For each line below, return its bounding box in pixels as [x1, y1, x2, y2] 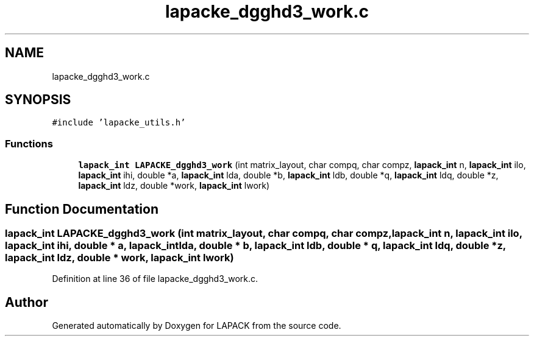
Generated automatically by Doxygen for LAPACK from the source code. [52, 320, 341, 331]
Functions [5, 137, 53, 150]
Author [5, 294, 48, 310]
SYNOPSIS [5, 92, 71, 108]
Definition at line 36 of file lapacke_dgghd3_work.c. [52, 273, 258, 284]
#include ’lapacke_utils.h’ [52, 118, 186, 128]
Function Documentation [5, 201, 158, 217]
